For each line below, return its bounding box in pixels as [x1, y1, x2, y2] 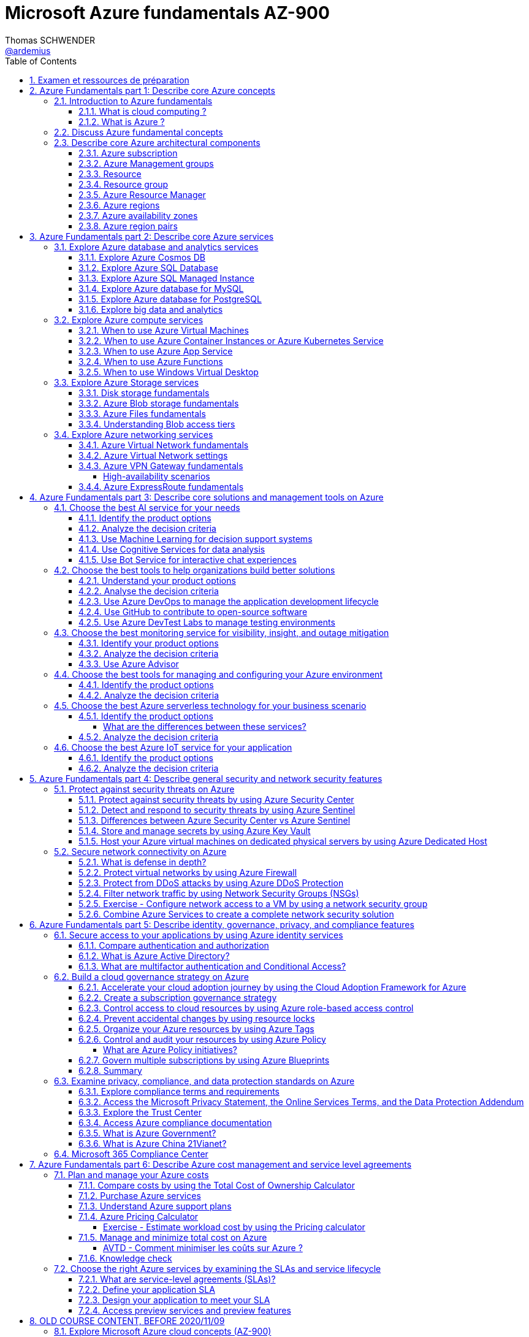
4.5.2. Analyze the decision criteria [78, 731, 219, 742]
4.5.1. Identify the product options [78, 710, 213, 721]
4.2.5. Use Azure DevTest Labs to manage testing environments [78, 616, 335, 627]
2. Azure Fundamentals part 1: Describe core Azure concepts [29, 85, 275, 96]
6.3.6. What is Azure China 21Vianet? [78, 1138, 227, 1149]
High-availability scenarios [103, 470, 210, 481]
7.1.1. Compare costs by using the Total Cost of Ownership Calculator [78, 1179, 356, 1190]
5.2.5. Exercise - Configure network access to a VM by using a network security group [78, 898, 428, 909]
